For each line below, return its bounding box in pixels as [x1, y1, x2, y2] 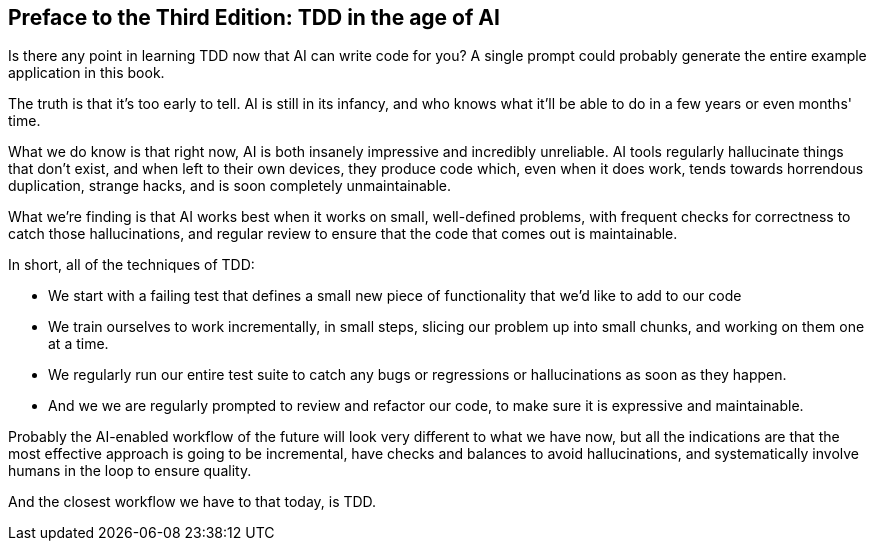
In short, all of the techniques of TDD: [8, 256, 255, 274]
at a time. [48, 335, 109, 353]
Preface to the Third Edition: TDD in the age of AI [8, 5, 500, 30]
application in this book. [8, 64, 165, 82]
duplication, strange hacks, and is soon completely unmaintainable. [8, 177, 451, 195]
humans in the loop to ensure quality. [8, 462, 252, 480]
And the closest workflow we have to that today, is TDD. [8, 493, 377, 511]
